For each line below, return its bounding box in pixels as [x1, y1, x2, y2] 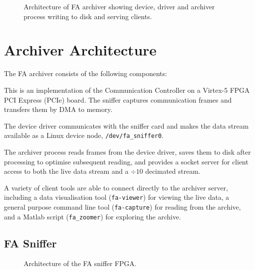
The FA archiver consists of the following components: [4, 68, 167, 79]
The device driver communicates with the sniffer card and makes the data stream [4, 120, 249, 131]
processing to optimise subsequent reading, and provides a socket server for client [4, 156, 249, 166]
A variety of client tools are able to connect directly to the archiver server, [4, 182, 228, 192]
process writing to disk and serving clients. [24, 11, 152, 21]
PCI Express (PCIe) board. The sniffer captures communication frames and [4, 94, 232, 105]
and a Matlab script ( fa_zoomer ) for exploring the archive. [4, 211, 181, 221]
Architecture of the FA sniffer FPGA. [24, 258, 137, 269]
